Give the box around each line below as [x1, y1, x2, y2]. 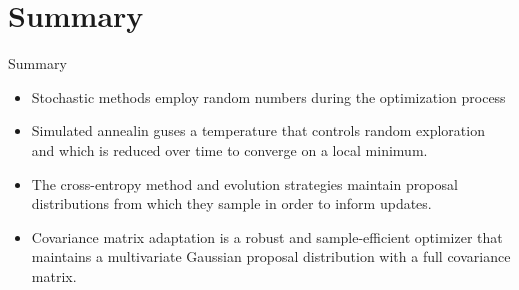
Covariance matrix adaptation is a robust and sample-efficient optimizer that [31, 226, 503, 247]
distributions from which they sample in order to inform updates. [31, 193, 432, 214]
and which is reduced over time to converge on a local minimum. [31, 139, 428, 160]
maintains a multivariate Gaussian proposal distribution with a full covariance [31, 246, 511, 267]
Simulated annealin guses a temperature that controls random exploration [31, 120, 485, 141]
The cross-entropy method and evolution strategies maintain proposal [31, 173, 458, 194]
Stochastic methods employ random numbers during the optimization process [31, 86, 506, 107]
